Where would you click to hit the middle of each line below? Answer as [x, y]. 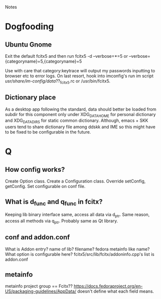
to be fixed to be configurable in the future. [48, 132]
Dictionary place [31, 97]
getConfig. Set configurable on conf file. [45, 186]
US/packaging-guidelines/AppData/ [41, 291]
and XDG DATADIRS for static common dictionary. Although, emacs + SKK [77, 121]
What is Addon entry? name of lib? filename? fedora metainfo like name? [77, 249]
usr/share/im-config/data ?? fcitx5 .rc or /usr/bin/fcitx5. [58, 82]
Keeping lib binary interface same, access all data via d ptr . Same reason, [77, 215]
